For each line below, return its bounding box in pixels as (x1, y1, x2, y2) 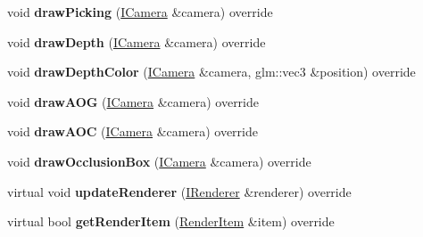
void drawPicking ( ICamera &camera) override (7, 3, 273, 20)
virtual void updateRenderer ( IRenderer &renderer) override (7, 182, 352, 200)
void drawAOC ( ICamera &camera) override (7, 122, 258, 141)
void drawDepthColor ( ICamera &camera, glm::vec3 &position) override (7, 62, 416, 81)
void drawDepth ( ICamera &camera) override (7, 32, 266, 51)
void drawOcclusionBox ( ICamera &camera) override (7, 151, 311, 170)
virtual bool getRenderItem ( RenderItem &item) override (7, 212, 335, 231)
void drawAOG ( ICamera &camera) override (7, 92, 259, 110)
